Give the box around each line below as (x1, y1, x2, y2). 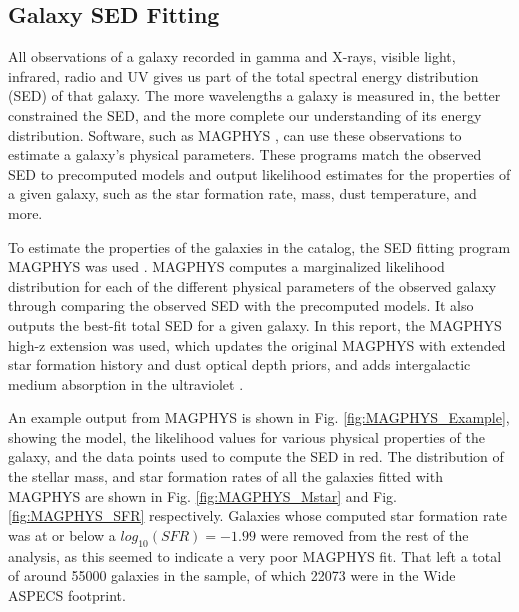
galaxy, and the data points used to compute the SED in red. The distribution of (8, 446, 504, 467)
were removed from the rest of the (260, 524, 469, 545)
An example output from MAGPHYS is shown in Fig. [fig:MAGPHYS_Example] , (8, 407, 510, 428)
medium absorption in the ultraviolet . (8, 373, 244, 394)
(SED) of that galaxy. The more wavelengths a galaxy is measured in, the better (8, 85, 501, 106)
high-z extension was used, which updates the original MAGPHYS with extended (8, 334, 506, 355)
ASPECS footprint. (8, 584, 126, 605)
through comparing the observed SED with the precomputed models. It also (8, 295, 474, 316)
